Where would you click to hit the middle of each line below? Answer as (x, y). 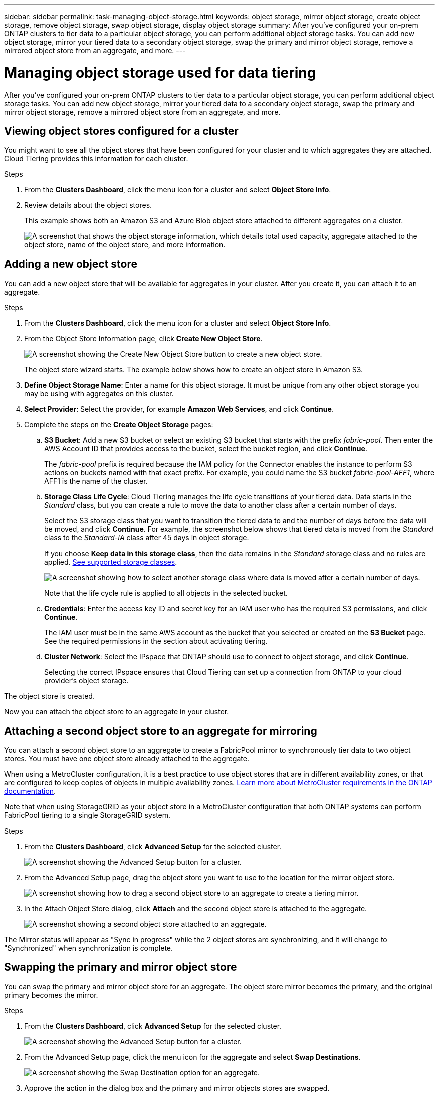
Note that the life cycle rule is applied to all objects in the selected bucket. (166, 593)
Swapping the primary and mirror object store (121, 967)
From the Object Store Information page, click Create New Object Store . (143, 339)
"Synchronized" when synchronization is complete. (89, 948)
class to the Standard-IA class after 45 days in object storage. (147, 538)
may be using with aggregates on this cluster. (99, 394)
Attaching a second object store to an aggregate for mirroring (161, 731)
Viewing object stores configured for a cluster (121, 131)
